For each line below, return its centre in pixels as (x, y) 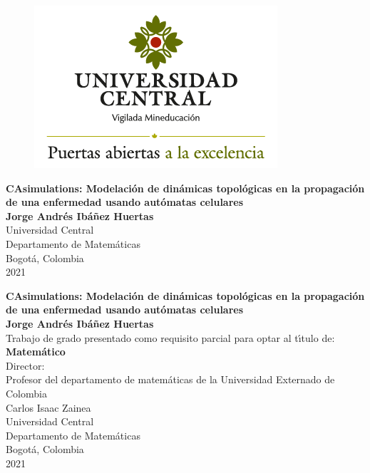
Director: (25, 365)
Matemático (36, 352)
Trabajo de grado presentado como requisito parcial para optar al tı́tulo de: (170, 337)
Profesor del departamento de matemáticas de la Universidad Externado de (170, 379)
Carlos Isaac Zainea (48, 407)
